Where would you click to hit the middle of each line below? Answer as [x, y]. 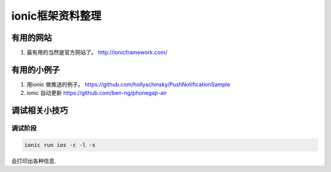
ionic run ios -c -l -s [60, 145]
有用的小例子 [36, 69]
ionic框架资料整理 [56, 16]
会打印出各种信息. [34, 161]
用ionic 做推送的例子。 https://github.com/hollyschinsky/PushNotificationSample [128, 84]
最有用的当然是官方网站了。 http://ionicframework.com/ [97, 53]
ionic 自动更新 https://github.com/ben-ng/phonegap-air [97, 93]
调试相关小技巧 [40, 110]
